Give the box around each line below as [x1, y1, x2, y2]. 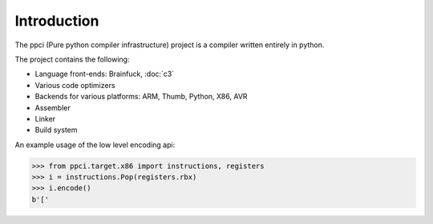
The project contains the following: [14, 54, 130, 64]
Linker [34, 114, 56, 123]
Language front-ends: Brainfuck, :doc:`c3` [34, 69, 175, 79]
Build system [34, 125, 78, 135]
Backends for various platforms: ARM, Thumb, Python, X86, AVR [34, 92, 248, 102]
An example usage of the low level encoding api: [14, 140, 176, 150]
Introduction [14, 12, 99, 30]
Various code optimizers [34, 80, 115, 90]
